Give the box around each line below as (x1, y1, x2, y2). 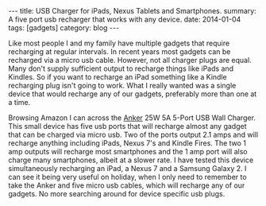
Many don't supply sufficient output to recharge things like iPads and (8, 64, 234, 73)
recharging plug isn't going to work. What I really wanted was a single (8, 81, 237, 90)
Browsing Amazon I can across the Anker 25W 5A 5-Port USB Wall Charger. (8, 113, 256, 122)
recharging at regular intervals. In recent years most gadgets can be (8, 47, 231, 56)
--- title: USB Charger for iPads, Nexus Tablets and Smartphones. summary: (8, 6, 256, 15)
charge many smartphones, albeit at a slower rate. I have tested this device (8, 155, 254, 165)
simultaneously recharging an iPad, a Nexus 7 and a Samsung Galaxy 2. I (8, 164, 247, 173)
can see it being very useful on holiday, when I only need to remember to (8, 173, 248, 181)
